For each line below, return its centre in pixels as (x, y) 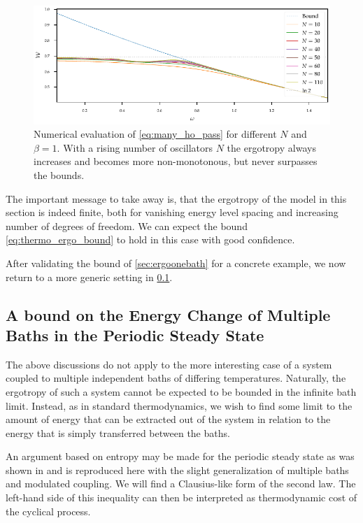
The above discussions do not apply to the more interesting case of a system (169, 364)
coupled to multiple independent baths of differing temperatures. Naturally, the (176, 378)
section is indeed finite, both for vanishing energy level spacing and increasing (172, 212)
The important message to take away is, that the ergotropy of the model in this (176, 198)
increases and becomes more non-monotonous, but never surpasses (176, 161)
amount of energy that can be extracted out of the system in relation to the (168, 419)
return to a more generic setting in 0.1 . (89, 277)
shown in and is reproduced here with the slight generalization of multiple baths (177, 470)
